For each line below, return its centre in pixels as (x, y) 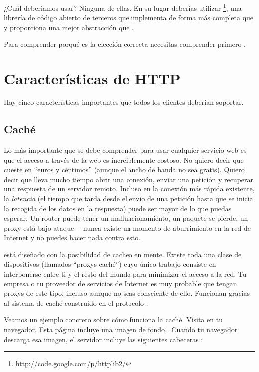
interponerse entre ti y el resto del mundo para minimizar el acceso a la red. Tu (125, 274)
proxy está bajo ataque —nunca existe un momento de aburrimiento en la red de (127, 228)
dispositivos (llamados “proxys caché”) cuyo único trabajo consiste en (110, 264)
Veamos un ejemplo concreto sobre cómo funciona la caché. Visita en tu (113, 320)
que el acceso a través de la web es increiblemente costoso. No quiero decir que (124, 159)
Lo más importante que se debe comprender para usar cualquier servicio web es (125, 149)
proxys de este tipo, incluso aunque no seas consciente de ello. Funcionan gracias (127, 293)
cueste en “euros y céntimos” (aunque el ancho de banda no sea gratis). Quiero (124, 169)
